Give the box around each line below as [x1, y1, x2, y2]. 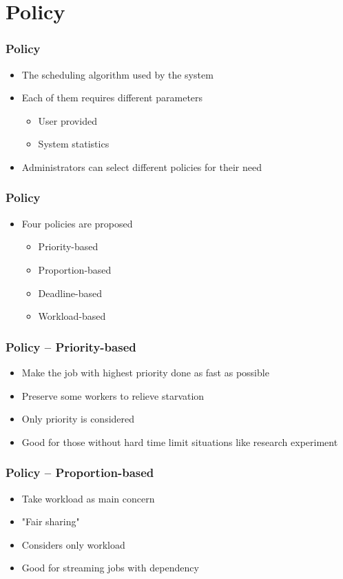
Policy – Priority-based [6, 338, 136, 355]
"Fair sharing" [21, 514, 80, 529]
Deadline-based [38, 285, 103, 300]
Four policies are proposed [21, 216, 133, 230]
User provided [38, 113, 97, 128]
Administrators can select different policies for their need [21, 159, 262, 174]
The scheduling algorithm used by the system [21, 67, 214, 81]
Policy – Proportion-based [6, 464, 154, 481]
